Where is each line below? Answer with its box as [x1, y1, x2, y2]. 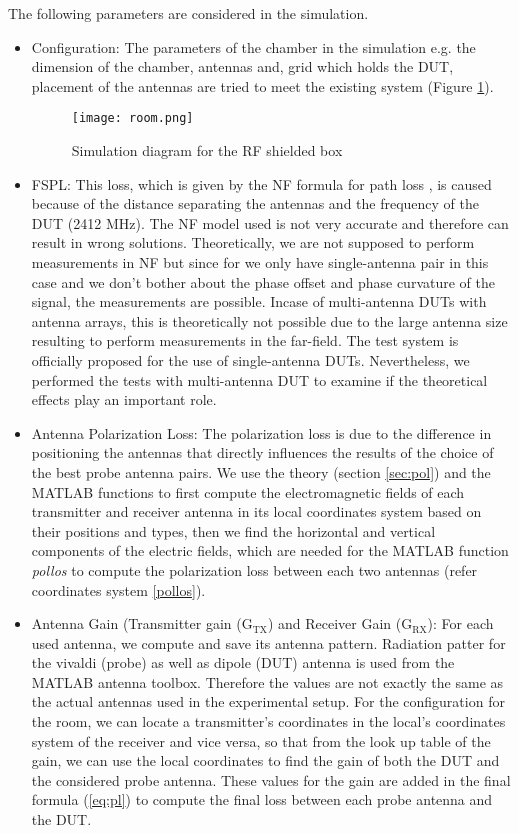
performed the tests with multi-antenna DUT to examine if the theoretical [31, 369, 488, 390]
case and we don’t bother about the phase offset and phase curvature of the [31, 271, 495, 292]
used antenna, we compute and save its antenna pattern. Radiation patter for [31, 632, 506, 653]
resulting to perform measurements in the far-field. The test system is [31, 330, 459, 351]
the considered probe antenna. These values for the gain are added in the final [31, 769, 511, 790]
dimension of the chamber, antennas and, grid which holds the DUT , [31, 56, 454, 77]
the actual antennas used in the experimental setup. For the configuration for [31, 691, 505, 712]
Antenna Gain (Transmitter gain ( [31, 613, 242, 634]
